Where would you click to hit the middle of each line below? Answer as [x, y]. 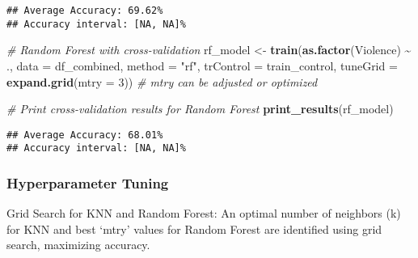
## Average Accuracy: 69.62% [85, 11]
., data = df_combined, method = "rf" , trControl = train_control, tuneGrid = [202, 65]
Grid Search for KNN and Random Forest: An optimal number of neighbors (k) [204, 213]
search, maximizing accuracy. [78, 245]
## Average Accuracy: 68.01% [85, 135]
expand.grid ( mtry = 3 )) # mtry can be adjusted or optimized [162, 81]
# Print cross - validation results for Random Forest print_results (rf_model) [200, 109]
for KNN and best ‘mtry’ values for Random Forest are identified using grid [194, 228]
